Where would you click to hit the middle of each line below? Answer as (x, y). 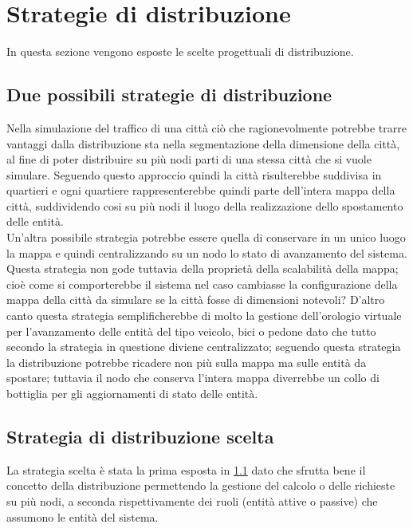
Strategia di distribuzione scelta (140, 436)
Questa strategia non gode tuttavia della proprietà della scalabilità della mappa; (203, 268)
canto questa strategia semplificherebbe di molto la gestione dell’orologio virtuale (204, 315)
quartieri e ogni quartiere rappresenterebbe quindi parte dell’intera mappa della (201, 190)
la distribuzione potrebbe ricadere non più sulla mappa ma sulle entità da (187, 362)
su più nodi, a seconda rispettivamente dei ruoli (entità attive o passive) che (192, 501)
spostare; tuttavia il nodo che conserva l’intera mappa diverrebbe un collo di (193, 378)
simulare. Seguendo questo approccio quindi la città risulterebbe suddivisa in (194, 174)
